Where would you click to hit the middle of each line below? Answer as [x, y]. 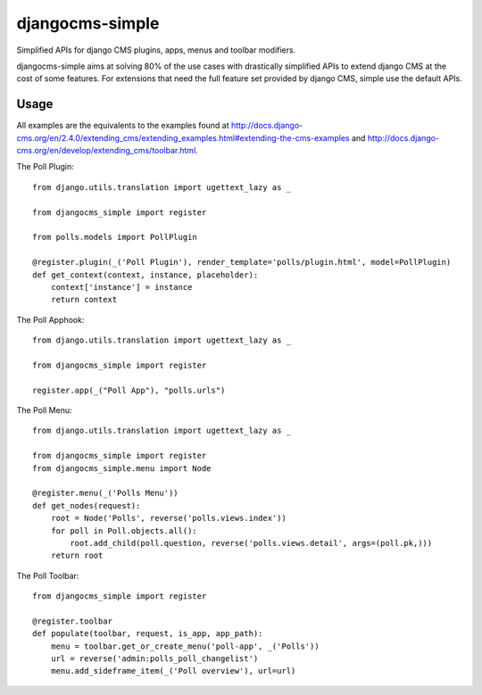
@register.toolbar [73, 621]
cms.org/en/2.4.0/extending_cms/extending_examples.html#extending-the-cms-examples [183, 137]
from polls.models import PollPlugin [115, 237]
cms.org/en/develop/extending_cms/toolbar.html [106, 151]
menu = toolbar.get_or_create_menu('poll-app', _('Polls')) [185, 646]
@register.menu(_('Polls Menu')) [105, 493]
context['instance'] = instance [121, 287]
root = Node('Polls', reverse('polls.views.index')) [169, 518]
